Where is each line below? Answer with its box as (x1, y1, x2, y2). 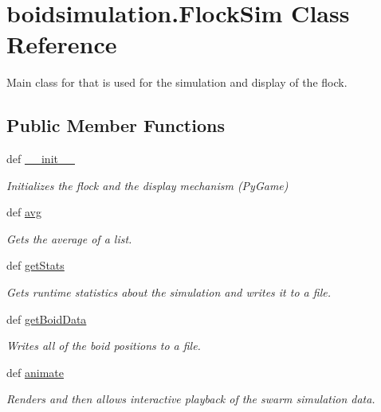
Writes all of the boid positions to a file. (6, 337, 201, 354)
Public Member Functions (6, 113, 225, 138)
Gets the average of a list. (6, 230, 132, 247)
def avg (6, 204, 41, 220)
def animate (6, 363, 64, 380)
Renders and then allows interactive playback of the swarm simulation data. (6, 391, 375, 407)
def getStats (6, 257, 65, 274)
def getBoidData (6, 310, 87, 327)
